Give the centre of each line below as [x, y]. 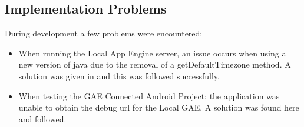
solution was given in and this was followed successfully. [119, 76]
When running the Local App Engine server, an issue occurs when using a [152, 53]
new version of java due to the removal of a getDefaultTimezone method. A [155, 64]
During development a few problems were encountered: [104, 33]
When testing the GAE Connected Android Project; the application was [149, 96]
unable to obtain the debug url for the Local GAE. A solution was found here [159, 107]
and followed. [42, 118]
